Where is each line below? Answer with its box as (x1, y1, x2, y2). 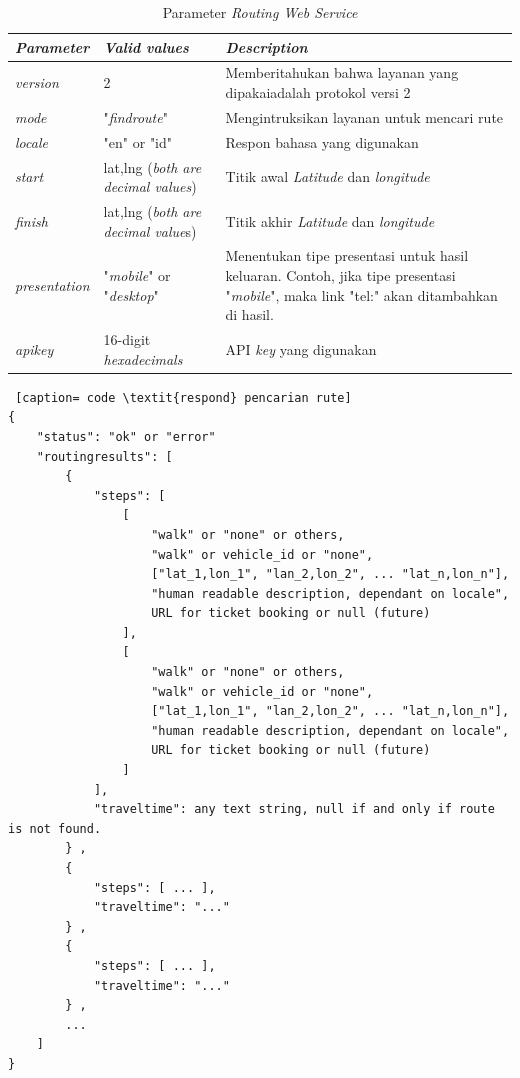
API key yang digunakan (225, 338, 377, 359)
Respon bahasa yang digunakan (225, 131, 419, 152)
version (15, 72, 59, 93)
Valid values (103, 36, 189, 57)
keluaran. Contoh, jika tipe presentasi (225, 265, 456, 286)
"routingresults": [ (36, 449, 173, 464)
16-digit (103, 329, 151, 350)
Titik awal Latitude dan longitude (225, 166, 430, 187)
